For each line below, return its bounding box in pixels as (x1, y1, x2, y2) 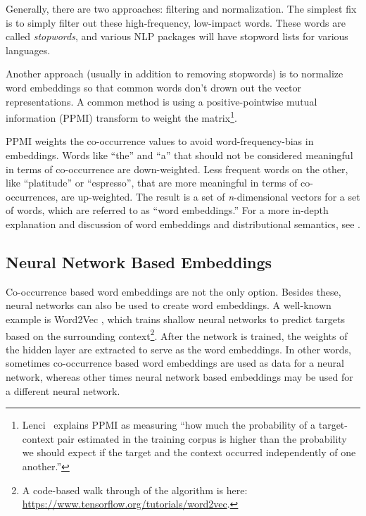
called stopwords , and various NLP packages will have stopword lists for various (6, 29, 348, 44)
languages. (6, 42, 51, 57)
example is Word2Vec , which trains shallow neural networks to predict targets (6, 311, 346, 326)
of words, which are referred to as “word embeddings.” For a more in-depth (6, 203, 329, 218)
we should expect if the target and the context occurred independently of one (22, 445, 356, 460)
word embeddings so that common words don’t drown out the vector (6, 80, 301, 94)
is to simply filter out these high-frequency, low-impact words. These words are (6, 15, 346, 30)
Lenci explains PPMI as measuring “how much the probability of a (22, 417, 316, 432)
